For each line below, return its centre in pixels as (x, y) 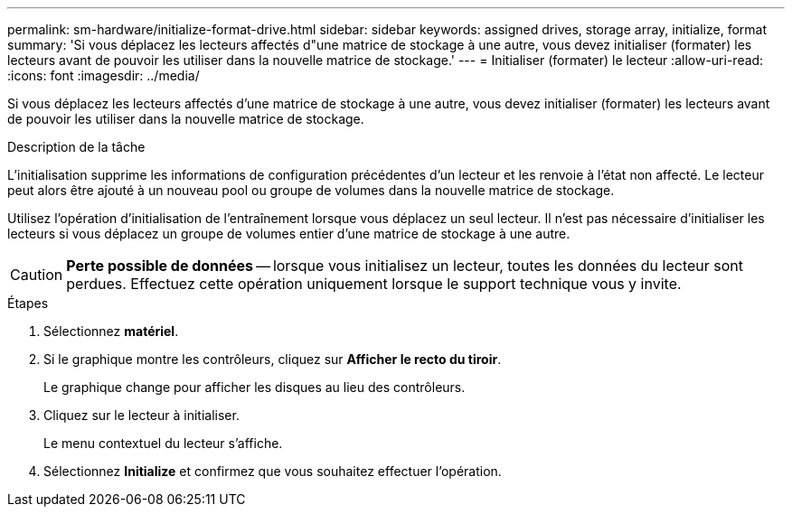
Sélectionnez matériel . (111, 331)
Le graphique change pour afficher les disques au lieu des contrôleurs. (255, 387)
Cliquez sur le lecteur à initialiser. (141, 415)
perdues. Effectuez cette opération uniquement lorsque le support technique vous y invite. (374, 284)
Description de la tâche (76, 147)
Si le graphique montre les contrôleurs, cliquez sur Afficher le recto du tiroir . (273, 359)
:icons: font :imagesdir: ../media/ (104, 75)
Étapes (28, 303)
